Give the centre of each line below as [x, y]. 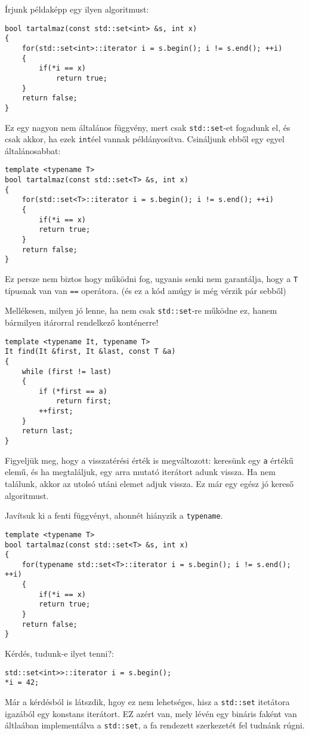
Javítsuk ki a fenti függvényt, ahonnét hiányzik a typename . [114, 515]
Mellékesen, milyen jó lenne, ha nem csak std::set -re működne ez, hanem [141, 310]
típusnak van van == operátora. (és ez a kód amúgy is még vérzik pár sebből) [146, 290]
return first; [84, 401]
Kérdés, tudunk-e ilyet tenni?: [59, 653]
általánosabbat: [33, 150]
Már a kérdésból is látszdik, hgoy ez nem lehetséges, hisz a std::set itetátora [147, 701]
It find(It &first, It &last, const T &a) [90, 352]
